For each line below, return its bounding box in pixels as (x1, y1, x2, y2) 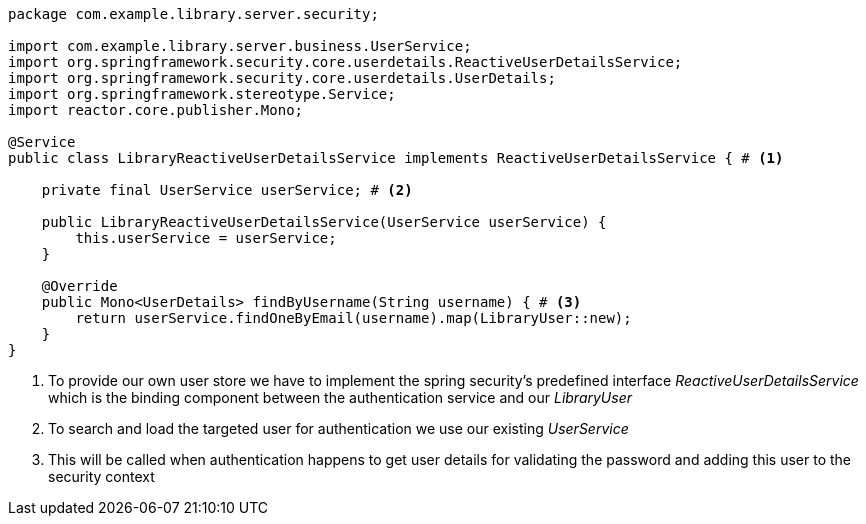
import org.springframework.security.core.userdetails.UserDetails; (8, 70, 556, 86)
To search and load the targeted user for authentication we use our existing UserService (48, 420, 629, 437)
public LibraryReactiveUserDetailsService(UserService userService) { (41, 214, 607, 230)
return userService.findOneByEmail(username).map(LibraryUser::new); (75, 310, 632, 326)
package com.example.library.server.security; (8, 6, 379, 22)
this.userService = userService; (75, 230, 337, 246)
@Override (41, 278, 118, 294)
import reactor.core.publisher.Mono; (8, 102, 304, 118)
